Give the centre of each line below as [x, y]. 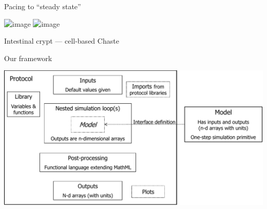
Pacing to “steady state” [43, 6]
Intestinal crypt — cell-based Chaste [62, 41]
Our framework [28, 58]
